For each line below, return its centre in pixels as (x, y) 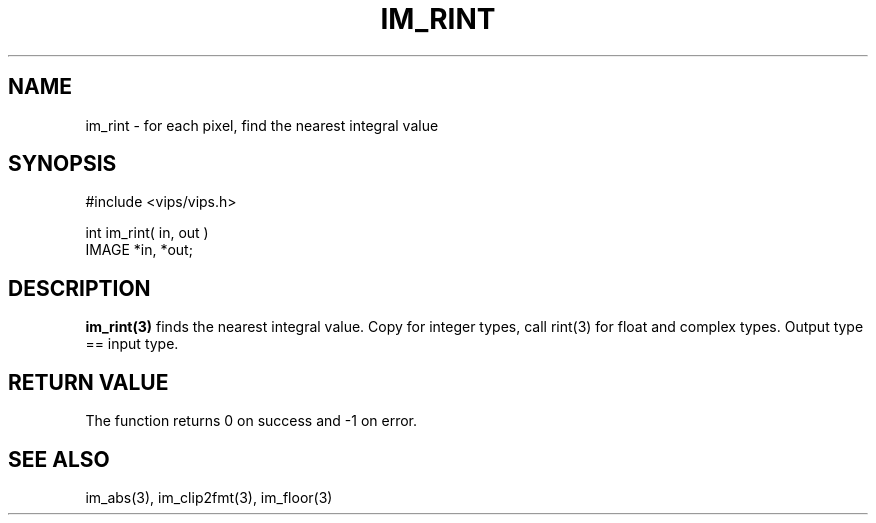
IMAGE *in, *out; (139, 250)
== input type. (132, 344)
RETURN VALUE (88, 382)
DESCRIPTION (79, 288)
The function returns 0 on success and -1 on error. (251, 421)
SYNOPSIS (62, 164)
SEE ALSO (59, 459)
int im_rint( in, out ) (147, 233)
